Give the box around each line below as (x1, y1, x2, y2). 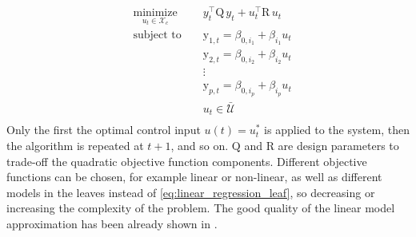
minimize (133, 7, 178, 19)
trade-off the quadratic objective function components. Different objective (6, 152, 367, 169)
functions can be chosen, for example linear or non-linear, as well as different (6, 168, 382, 185)
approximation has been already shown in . (6, 215, 218, 231)
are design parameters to (278, 137, 399, 154)
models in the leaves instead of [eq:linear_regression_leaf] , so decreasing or (6, 184, 375, 200)
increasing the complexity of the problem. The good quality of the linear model (6, 199, 395, 216)
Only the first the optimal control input (6, 121, 201, 138)
